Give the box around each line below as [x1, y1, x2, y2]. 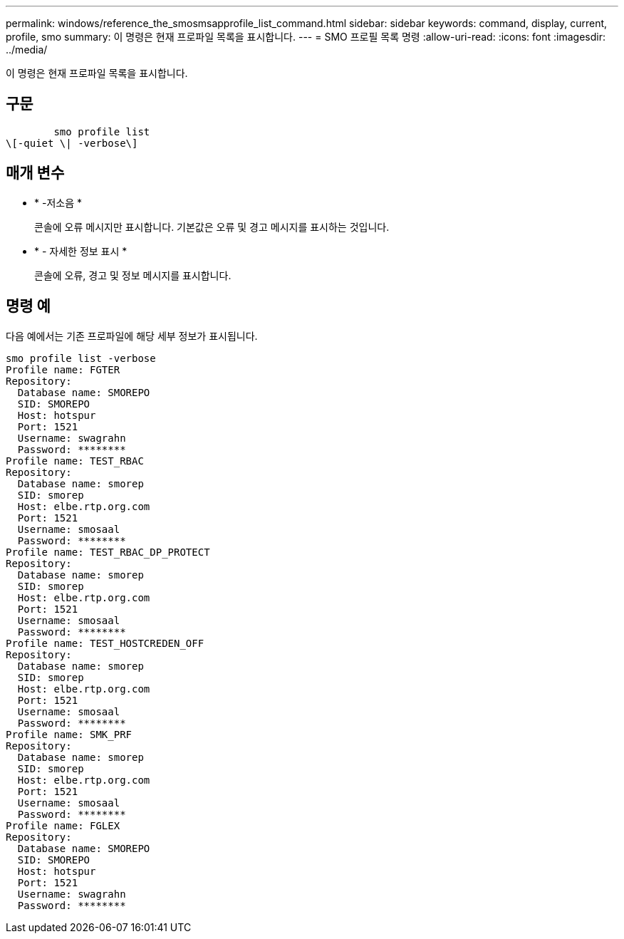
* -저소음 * [34, 196, 82, 209]
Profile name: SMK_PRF [6, 728, 132, 740]
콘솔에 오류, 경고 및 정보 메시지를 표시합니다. [34, 269, 232, 281]
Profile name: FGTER [6, 363, 120, 375]
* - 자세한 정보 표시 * [34, 244, 128, 257]
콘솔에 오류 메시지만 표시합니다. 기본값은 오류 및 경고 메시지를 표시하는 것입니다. [34, 220, 390, 233]
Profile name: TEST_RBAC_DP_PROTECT [6, 546, 210, 558]
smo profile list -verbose [6, 352, 156, 364]
